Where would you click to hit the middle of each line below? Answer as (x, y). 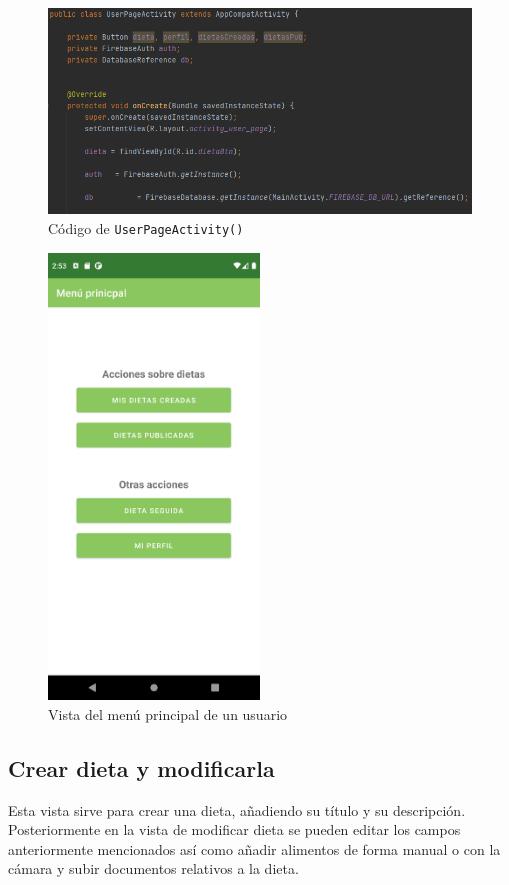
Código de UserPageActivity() (146, 227)
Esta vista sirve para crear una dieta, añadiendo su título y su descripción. (237, 809)
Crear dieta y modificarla (141, 767)
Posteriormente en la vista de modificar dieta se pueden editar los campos (234, 829)
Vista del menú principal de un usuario (168, 713)
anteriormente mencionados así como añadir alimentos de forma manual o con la (254, 848)
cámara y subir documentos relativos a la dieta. (153, 868)
